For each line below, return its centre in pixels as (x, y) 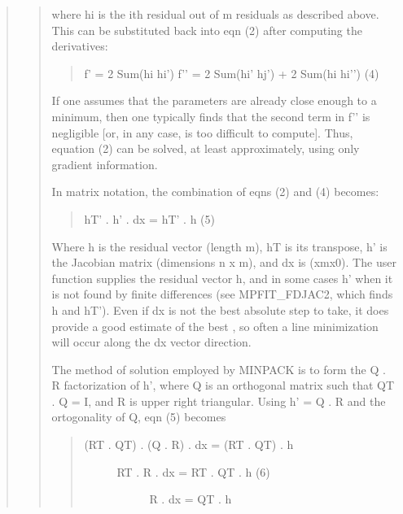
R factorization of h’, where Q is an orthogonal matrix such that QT (223, 385)
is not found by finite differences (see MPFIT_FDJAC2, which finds (222, 294)
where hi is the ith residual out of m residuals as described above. (215, 14)
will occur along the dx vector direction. (151, 342)
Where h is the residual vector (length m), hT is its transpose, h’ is (219, 246)
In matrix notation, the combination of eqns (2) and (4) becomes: (215, 192)
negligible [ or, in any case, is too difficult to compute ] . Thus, (202, 132)
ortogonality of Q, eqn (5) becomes (139, 417)
